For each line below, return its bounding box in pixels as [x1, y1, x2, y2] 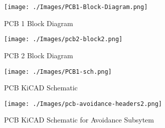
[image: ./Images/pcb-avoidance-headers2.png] [4, 100, 162, 107]
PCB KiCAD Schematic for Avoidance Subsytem [4, 114, 154, 125]
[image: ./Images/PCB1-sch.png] [4, 68, 112, 75]
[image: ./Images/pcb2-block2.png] [4, 36, 123, 43]
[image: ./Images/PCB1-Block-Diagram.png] [4, 4, 148, 11]
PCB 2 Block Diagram [4, 50, 73, 60]
